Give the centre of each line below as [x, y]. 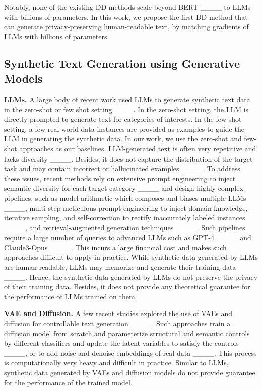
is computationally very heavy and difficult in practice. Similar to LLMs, [116, 363]
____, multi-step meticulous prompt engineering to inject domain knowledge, [126, 208]
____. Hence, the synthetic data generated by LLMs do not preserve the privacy [131, 277]
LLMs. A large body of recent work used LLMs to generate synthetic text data [127, 99]
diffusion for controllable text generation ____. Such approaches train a [117, 323]
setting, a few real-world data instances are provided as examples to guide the [124, 129]
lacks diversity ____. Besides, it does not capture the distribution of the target [128, 158]
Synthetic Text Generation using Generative [122, 63]
